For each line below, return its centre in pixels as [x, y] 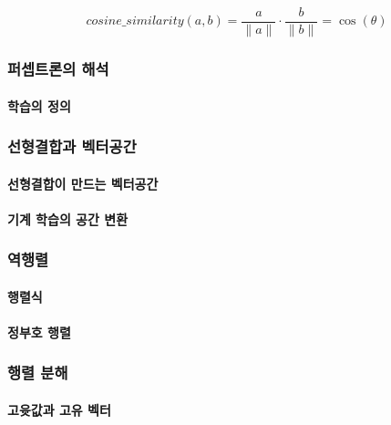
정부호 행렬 [39, 332]
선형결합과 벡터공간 [72, 146]
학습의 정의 [39, 105]
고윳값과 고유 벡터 [59, 409]
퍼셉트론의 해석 [58, 68]
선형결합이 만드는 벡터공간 [83, 183]
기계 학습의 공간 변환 [68, 218]
